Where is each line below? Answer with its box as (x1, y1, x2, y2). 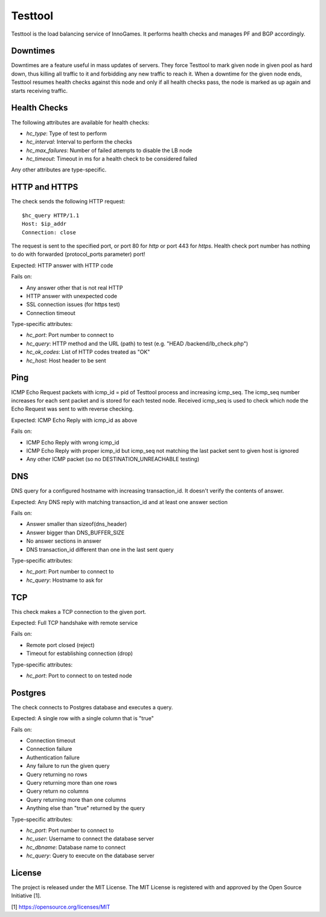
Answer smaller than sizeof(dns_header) (26, 520, 127, 528)
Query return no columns (26, 788, 89, 795)
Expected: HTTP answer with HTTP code (11, 261, 113, 269)
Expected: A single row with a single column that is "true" (11, 715, 154, 722)
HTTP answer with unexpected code (26, 292, 118, 299)
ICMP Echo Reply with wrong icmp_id (26, 438, 120, 446)
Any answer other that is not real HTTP (26, 284, 123, 291)
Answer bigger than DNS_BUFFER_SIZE (26, 529, 125, 536)
